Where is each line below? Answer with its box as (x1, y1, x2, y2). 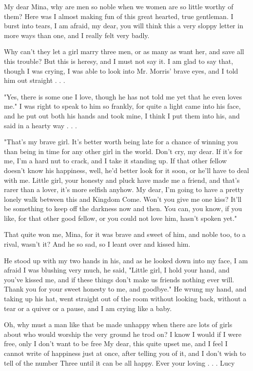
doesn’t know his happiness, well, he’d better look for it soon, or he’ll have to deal (4, 165, 249, 175)
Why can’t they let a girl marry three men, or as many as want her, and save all (4, 46, 244, 57)
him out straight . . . (4, 75, 65, 85)
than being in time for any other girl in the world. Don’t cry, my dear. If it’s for (4, 146, 243, 156)
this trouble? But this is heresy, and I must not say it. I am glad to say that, (4, 56, 234, 66)
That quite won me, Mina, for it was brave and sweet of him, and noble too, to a (4, 229, 246, 239)
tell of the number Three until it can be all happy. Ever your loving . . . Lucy (4, 357, 235, 368)
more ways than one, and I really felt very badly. (4, 30, 150, 40)
